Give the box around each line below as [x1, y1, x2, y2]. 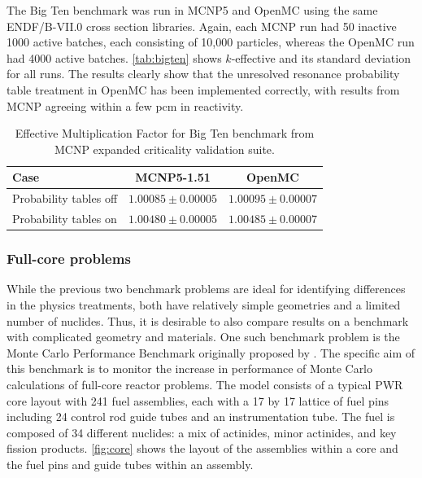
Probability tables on [12, 210, 117, 227]
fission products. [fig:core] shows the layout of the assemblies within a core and [7, 440, 398, 457]
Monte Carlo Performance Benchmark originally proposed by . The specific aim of [7, 344, 415, 361]
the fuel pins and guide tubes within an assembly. [7, 455, 254, 472]
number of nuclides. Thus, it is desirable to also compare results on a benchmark [7, 312, 409, 329]
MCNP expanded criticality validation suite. [54, 140, 275, 157]
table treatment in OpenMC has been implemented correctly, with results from [7, 81, 400, 98]
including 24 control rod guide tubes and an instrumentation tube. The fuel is [7, 408, 395, 425]
